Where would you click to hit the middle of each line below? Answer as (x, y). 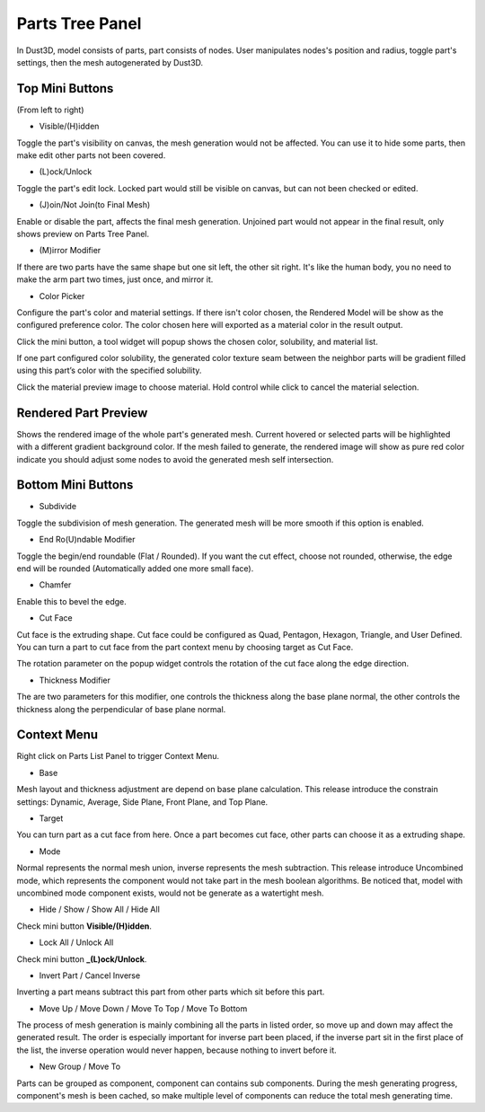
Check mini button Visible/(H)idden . (84, 926)
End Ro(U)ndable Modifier (87, 540)
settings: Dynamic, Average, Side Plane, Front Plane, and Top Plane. (142, 802)
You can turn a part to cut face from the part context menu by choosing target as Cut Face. (185, 647)
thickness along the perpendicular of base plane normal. (121, 709)
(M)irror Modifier (70, 251)
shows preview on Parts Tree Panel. (83, 234)
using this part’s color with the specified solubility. (109, 371)
